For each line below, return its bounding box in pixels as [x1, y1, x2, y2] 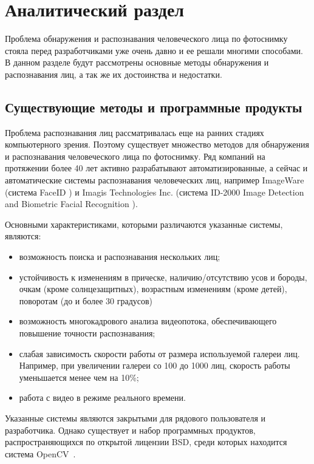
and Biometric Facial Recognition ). [5, 197, 138, 210]
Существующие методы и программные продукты [5, 97, 302, 116]
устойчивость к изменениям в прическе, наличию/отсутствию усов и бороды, [19, 270, 307, 283]
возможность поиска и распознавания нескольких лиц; [19, 250, 220, 263]
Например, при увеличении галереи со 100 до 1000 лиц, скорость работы [19, 359, 290, 372]
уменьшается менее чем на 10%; [19, 370, 139, 383]
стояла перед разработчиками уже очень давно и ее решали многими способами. [5, 44, 303, 56]
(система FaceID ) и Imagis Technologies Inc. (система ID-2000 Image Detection [5, 185, 304, 198]
